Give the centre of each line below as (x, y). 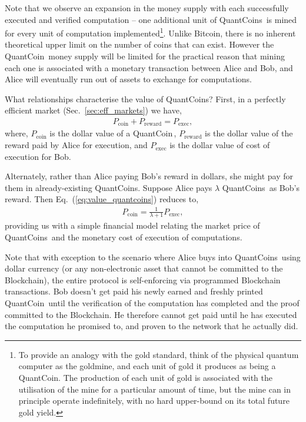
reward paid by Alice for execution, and (76, 145)
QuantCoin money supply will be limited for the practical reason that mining (145, 56)
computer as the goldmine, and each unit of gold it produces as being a (147, 366)
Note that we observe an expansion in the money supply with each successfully (147, 8)
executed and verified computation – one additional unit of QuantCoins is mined (151, 19)
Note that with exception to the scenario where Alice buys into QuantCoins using (153, 257)
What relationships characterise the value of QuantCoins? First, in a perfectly (145, 98)
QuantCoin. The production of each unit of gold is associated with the (145, 377)
